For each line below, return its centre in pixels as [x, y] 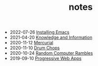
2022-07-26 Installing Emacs [40, 32]
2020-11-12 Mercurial [31, 43]
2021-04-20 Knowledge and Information [51, 37]
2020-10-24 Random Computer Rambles [51, 53]
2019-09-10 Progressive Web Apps [46, 59]
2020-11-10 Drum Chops [35, 48]
